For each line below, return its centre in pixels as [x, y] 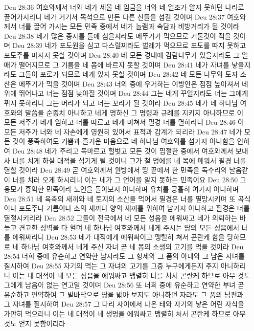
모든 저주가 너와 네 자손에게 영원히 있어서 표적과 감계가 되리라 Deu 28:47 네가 [123, 131]
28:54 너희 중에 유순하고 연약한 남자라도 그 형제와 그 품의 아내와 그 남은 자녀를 [124, 256]
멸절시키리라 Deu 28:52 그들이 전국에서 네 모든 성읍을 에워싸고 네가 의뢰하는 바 [125, 218]
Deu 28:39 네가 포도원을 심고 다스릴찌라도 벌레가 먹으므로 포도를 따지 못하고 [129, 45]
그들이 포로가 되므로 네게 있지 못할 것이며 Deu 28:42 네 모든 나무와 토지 [128, 74]
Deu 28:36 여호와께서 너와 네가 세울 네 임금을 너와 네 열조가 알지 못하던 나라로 [124, 7]
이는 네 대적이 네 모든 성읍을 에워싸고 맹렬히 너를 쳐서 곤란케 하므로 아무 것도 [131, 275]
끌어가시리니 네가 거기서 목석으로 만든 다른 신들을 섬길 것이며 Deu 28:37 [114, 16]
